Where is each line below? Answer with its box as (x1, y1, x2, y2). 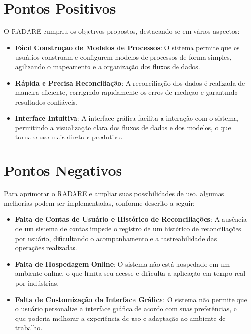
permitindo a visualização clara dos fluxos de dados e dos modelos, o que (15, 122, 231, 132)
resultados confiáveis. (15, 96, 78, 106)
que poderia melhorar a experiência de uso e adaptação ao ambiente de (15, 313, 226, 323)
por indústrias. (15, 277, 59, 288)
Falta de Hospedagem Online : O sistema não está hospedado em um (15, 258, 230, 269)
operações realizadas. (15, 243, 77, 253)
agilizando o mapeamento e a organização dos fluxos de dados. (15, 61, 200, 71)
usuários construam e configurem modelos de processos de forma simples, (15, 52, 232, 62)
